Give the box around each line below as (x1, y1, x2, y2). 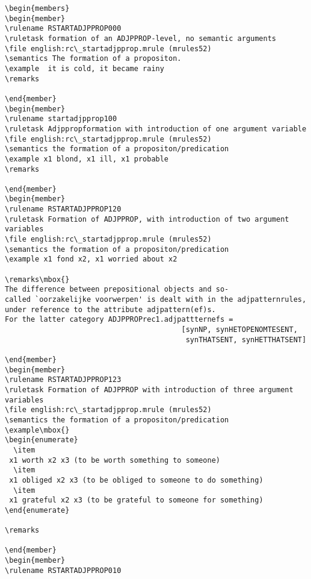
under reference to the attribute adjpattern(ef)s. (5, 305, 216, 314)
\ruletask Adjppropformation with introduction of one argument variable (5, 124, 307, 133)
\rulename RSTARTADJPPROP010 (5, 566, 122, 575)
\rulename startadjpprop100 (5, 114, 117, 124)
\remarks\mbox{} (5, 275, 70, 284)
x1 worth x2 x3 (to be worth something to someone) (9, 455, 220, 465)
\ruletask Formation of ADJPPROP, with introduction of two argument (5, 214, 289, 224)
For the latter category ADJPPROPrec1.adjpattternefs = (5, 315, 233, 324)
